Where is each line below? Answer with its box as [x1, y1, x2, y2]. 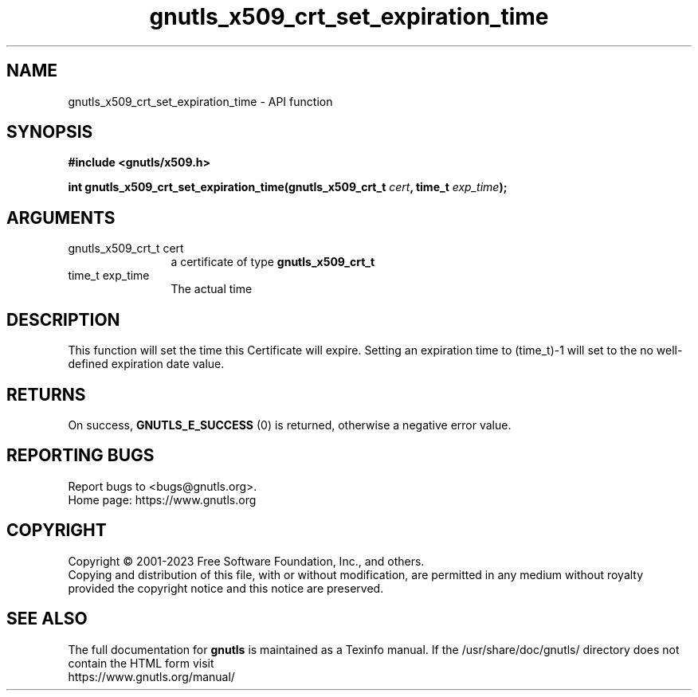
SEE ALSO [6, 609, 88, 629]
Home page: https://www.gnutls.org [68, 492, 257, 507]
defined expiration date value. [68, 357, 225, 371]
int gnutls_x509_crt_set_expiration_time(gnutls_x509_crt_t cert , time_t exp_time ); [68, 180, 508, 194]
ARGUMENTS [6, 207, 116, 228]
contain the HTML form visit [68, 656, 214, 670]
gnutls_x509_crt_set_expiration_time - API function [68, 94, 333, 108]
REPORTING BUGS [6, 445, 155, 466]
